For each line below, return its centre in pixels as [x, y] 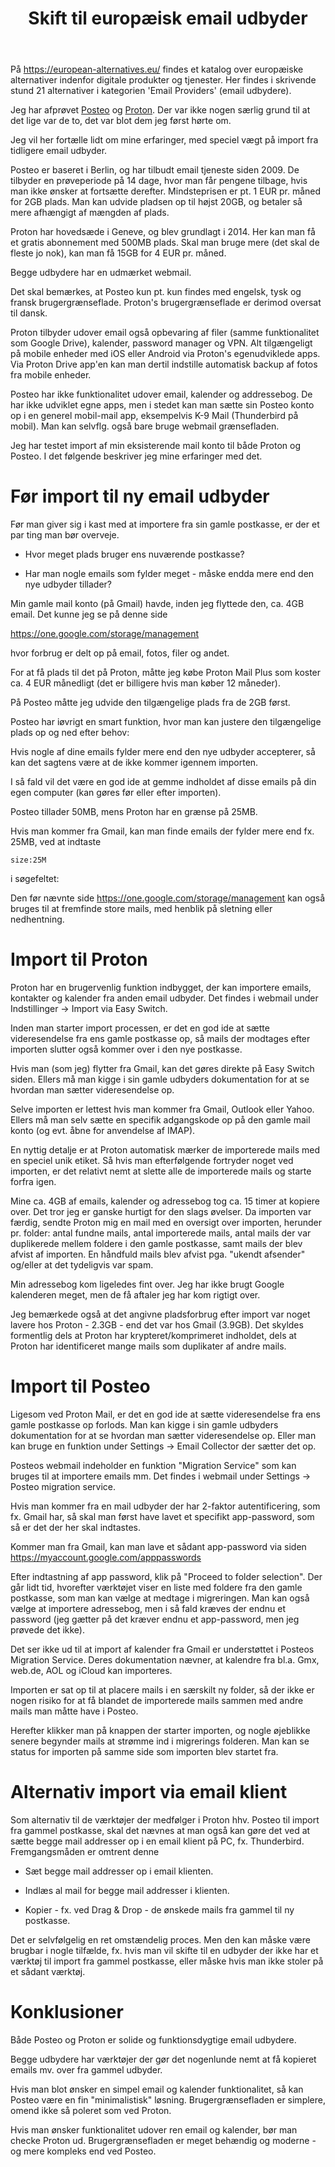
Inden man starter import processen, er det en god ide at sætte [140, 1028]
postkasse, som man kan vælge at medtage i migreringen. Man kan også [160, 1598]
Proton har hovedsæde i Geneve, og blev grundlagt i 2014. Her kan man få [163, 232]
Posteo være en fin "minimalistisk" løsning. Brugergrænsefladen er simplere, [168, 2099]
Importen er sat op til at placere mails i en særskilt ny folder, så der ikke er [162, 1690]
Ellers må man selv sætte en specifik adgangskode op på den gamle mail [160, 1120]
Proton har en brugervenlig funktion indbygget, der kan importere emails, [161, 988]
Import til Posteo [80, 1386]
